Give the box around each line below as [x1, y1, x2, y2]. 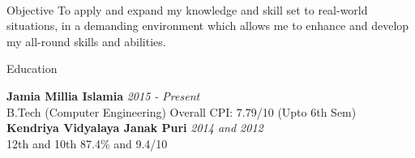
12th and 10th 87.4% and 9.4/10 [6, 135, 168, 152]
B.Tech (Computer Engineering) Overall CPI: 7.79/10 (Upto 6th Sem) [6, 103, 357, 120]
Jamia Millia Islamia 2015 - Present [6, 87, 200, 104]
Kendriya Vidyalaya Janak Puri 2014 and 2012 [6, 119, 263, 136]
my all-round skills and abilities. [6, 32, 166, 49]
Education [6, 60, 58, 77]
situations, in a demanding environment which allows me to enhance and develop [6, 17, 409, 34]
